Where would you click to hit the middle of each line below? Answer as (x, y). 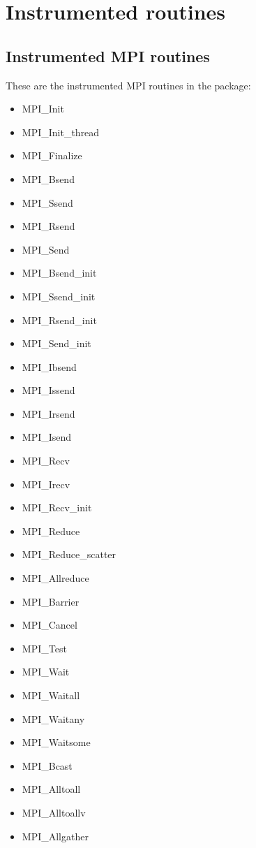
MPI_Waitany (53, 718)
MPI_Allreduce (55, 578)
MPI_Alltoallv (54, 812)
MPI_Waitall (51, 695)
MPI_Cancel (50, 625)
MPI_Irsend (48, 413)
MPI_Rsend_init (59, 320)
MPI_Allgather (55, 836)
